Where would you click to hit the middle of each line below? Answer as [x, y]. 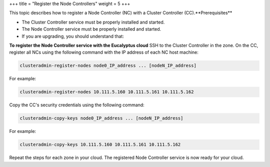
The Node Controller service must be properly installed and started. [91, 29]
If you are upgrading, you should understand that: [73, 36]
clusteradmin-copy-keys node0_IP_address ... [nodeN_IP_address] [101, 118]
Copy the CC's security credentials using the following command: [77, 105]
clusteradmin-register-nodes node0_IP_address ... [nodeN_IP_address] [108, 66]
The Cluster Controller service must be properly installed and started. [93, 22]
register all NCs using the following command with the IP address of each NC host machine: [104, 52]
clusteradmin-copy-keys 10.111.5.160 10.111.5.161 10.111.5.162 [100, 145]
